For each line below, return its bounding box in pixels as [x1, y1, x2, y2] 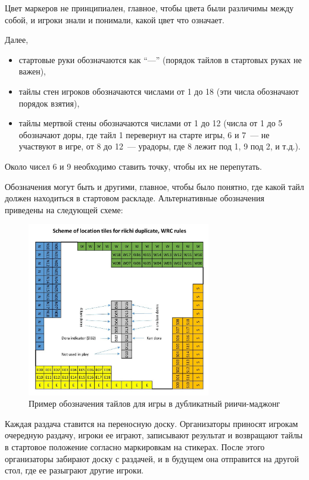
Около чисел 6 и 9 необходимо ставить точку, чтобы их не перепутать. [5, 160, 262, 172]
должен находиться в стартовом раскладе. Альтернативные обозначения [5, 192, 264, 204]
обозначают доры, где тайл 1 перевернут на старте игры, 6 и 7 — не [18, 128, 270, 141]
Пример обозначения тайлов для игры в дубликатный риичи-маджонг [29, 397, 280, 410]
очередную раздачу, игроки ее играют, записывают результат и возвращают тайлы [5, 429, 303, 441]
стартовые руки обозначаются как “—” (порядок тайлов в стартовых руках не [18, 53, 302, 66]
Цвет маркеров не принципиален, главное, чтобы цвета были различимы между [5, 2, 294, 14]
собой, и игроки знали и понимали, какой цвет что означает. [5, 13, 224, 26]
